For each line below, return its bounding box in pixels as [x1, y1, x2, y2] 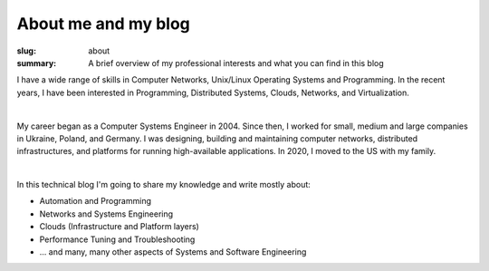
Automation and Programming [39, 196, 151, 207]
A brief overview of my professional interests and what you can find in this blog [88, 57, 384, 68]
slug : [16, 45, 36, 56]
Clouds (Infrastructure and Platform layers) [39, 221, 199, 232]
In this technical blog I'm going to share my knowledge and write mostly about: [16, 179, 312, 190]
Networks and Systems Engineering [39, 208, 174, 219]
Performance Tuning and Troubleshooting [39, 234, 196, 245]
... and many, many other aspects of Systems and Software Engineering [39, 247, 307, 257]
